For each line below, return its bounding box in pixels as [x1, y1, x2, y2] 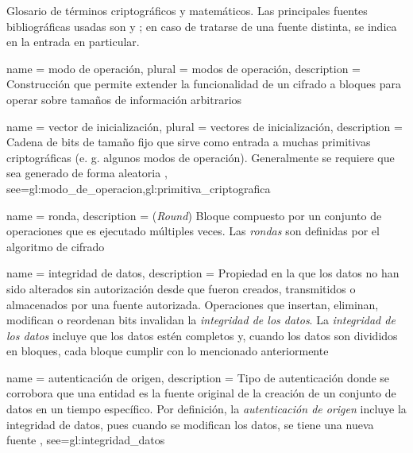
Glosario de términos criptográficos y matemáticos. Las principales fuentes [6, 2, 368, 18]
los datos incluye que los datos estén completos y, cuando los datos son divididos [6, 327, 398, 343]
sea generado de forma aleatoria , [6, 165, 168, 181]
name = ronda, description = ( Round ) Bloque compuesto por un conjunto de [6, 207, 382, 223]
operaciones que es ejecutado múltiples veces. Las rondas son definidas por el [6, 223, 380, 239]
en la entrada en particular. [6, 33, 140, 50]
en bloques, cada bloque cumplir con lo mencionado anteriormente [6, 343, 329, 359]
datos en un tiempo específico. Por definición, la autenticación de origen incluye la [6, 401, 407, 417]
